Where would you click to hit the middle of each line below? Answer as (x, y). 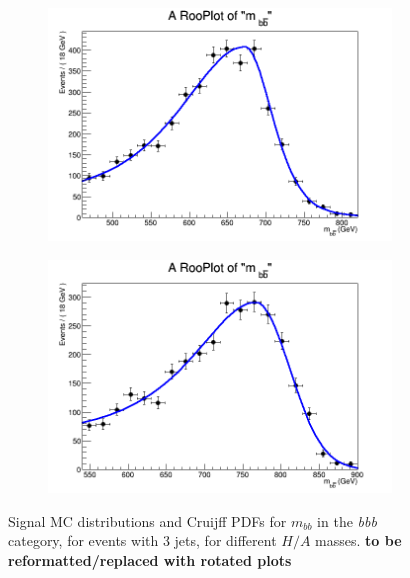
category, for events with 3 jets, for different (142, 540)
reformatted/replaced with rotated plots (150, 559)
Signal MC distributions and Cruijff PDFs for (147, 520)
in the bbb (347, 520)
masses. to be (358, 540)
